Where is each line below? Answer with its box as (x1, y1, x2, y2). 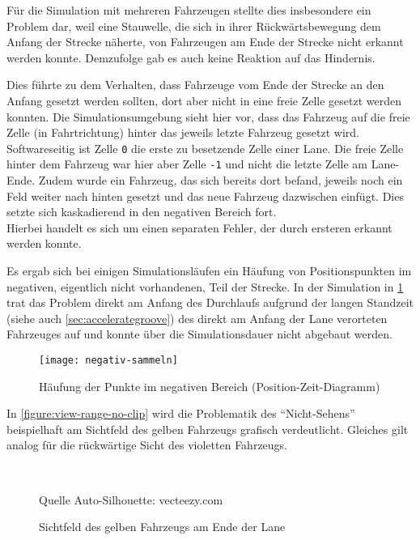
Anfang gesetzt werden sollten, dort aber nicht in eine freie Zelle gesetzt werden (6, 91, 402, 108)
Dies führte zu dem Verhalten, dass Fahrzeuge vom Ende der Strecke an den (6, 76, 384, 93)
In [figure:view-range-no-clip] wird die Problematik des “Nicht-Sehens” (6, 405, 355, 422)
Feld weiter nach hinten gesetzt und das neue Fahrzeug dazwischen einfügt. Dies (6, 187, 404, 204)
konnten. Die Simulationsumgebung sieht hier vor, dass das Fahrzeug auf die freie (6, 108, 410, 125)
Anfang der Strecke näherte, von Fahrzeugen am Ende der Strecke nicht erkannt (6, 33, 404, 50)
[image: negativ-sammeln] (39, 355, 178, 366)
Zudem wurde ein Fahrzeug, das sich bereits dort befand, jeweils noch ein (38, 172, 403, 189)
